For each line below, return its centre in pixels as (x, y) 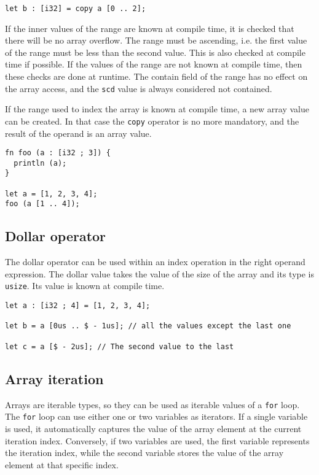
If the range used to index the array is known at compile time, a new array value (157, 109)
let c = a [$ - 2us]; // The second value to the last (120, 346)
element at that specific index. (62, 464)
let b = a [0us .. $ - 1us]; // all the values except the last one (148, 326)
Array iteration (54, 378)
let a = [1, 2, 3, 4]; (51, 194)
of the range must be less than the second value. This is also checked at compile (155, 52)
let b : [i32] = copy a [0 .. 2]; (76, 9)
